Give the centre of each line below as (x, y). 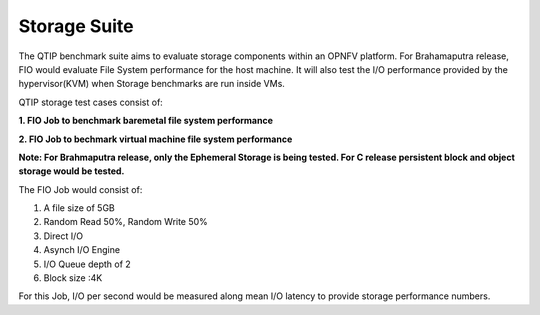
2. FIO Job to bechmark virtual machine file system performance (155, 139)
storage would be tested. (71, 171)
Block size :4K (73, 278)
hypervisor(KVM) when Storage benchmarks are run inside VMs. (151, 84)
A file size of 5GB (79, 208)
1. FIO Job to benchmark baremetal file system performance (146, 121)
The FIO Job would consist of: (80, 189)
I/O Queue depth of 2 (87, 264)
